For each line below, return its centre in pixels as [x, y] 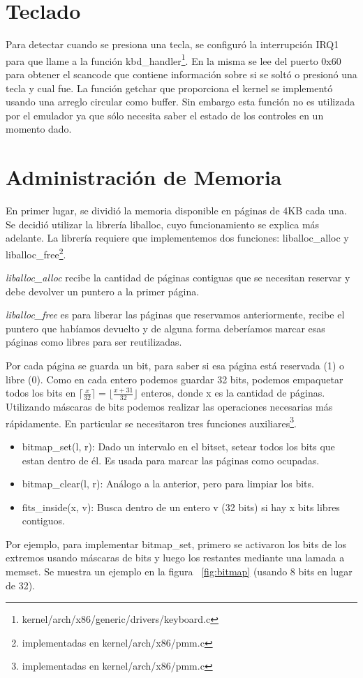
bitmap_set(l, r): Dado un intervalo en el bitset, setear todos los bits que [178, 446]
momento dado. [39, 129]
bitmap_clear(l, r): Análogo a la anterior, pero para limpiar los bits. [168, 484]
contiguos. [43, 521]
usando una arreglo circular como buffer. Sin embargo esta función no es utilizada [180, 102]
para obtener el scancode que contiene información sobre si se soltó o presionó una [181, 74]
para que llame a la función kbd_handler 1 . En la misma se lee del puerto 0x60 [173, 59]
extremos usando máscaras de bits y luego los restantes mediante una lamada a [175, 558]
